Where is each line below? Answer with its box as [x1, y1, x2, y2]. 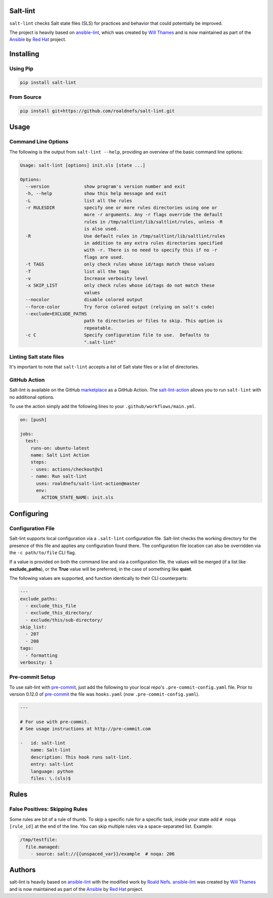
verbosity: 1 [20, 660, 53, 665]
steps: [30, 459, 47, 465]
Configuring [9, 509, 49, 518]
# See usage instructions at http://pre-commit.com [20, 726, 151, 732]
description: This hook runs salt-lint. [30, 754, 132, 760]
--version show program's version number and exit [25, 184, 186, 189]
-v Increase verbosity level [25, 276, 149, 281]
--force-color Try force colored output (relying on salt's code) [25, 304, 215, 309]
